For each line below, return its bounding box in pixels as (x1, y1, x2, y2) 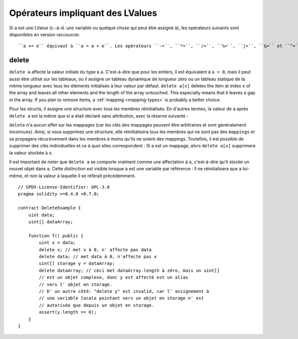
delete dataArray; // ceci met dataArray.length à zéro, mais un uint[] (39, 268, 220, 273)
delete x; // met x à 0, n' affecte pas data (39, 247, 151, 253)
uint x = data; (39, 240, 76, 246)
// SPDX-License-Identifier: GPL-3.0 (18, 184, 110, 190)
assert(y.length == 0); (39, 309, 97, 315)
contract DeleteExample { (18, 205, 81, 211)
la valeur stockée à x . (9, 149, 53, 156)
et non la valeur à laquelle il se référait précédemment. (24, 173, 136, 179)
